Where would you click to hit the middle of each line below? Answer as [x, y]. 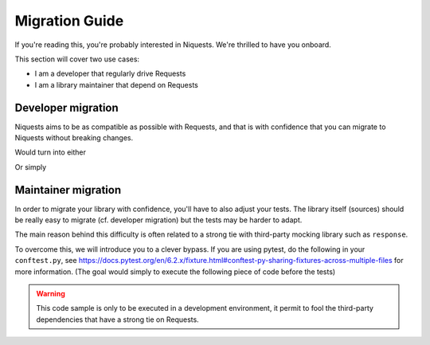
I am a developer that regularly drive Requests [110, 74]
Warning [51, 294]
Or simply [31, 167]
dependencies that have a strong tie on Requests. [117, 320]
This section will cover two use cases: [77, 59]
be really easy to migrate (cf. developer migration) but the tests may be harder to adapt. [158, 220]
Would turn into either [51, 152]
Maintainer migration [68, 190]
